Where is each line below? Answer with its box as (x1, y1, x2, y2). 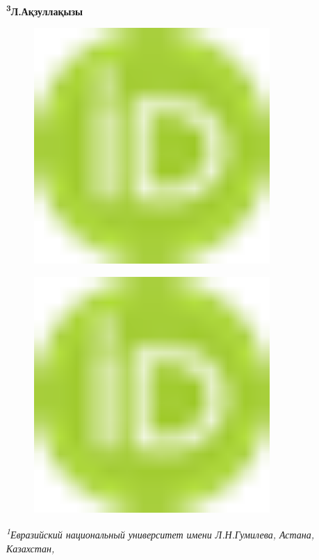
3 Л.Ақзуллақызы (6, 2, 83, 18)
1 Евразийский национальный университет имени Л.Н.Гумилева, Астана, (6, 525, 315, 542)
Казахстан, (6, 541, 55, 556)
